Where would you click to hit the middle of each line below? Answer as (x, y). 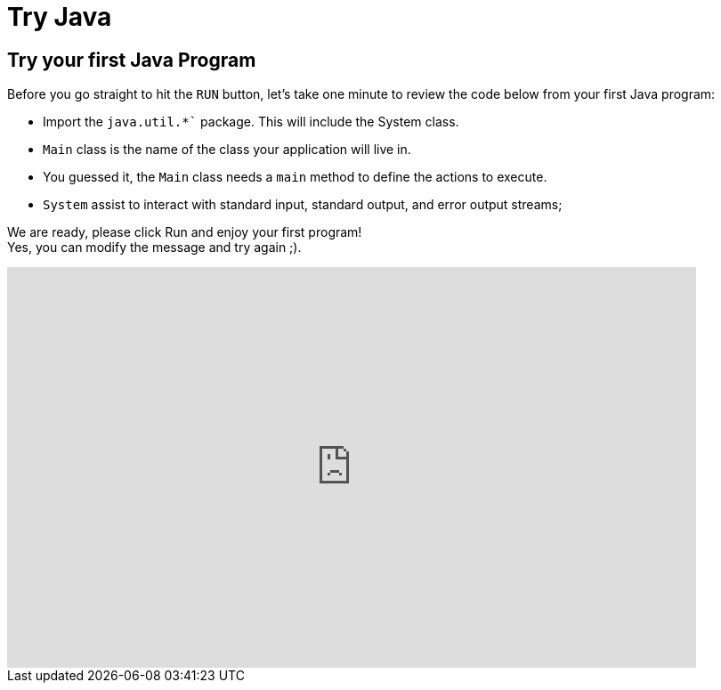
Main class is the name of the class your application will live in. (227, 150)
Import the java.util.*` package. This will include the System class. (251, 122)
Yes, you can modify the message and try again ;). (154, 248)
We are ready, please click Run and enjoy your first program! (185, 232)
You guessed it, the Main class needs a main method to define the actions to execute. (295, 177)
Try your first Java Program (132, 60)
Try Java (60, 17)
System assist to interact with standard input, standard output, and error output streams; (303, 205)
